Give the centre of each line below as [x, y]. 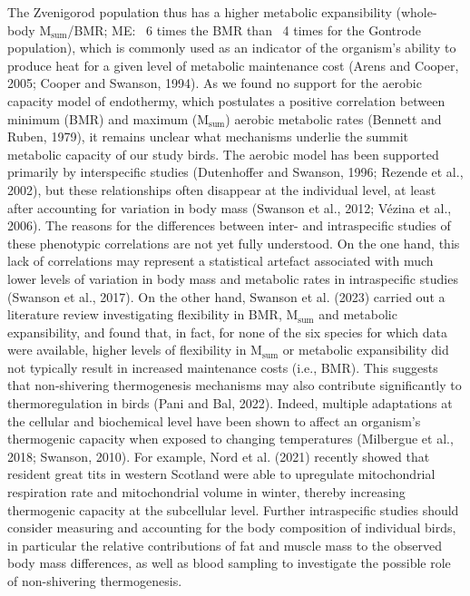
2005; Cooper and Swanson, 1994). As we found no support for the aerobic [215, 83]
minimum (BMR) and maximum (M [108, 118]
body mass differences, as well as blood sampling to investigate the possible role [229, 563]
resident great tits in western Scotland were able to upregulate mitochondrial [221, 474]
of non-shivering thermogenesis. [95, 581]
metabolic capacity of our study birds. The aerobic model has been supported [223, 154]
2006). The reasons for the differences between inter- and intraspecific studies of [229, 225]
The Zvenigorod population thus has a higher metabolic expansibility [200, 12]
